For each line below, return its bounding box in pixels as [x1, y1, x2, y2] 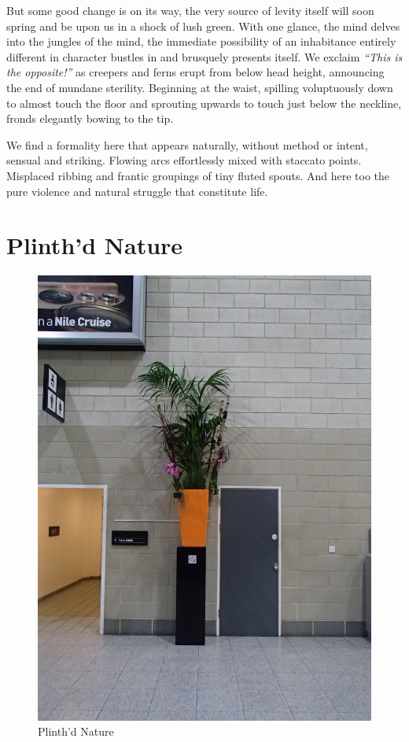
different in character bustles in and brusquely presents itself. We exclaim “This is [6, 48, 403, 65]
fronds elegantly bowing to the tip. [6, 110, 174, 127]
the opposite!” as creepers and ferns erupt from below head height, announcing [6, 64, 385, 80]
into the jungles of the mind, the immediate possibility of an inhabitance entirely [6, 33, 396, 50]
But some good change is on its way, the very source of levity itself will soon [6, 2, 374, 18]
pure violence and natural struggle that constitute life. [6, 183, 268, 199]
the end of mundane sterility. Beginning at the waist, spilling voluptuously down [6, 79, 393, 95]
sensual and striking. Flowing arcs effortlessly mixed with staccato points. [6, 152, 362, 168]
